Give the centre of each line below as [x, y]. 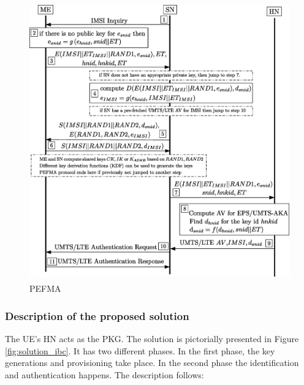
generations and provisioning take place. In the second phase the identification [152, 363]
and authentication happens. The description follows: [104, 374]
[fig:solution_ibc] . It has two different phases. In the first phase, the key [140, 350]
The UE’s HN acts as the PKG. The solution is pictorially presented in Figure [152, 338]
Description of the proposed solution [97, 315]
